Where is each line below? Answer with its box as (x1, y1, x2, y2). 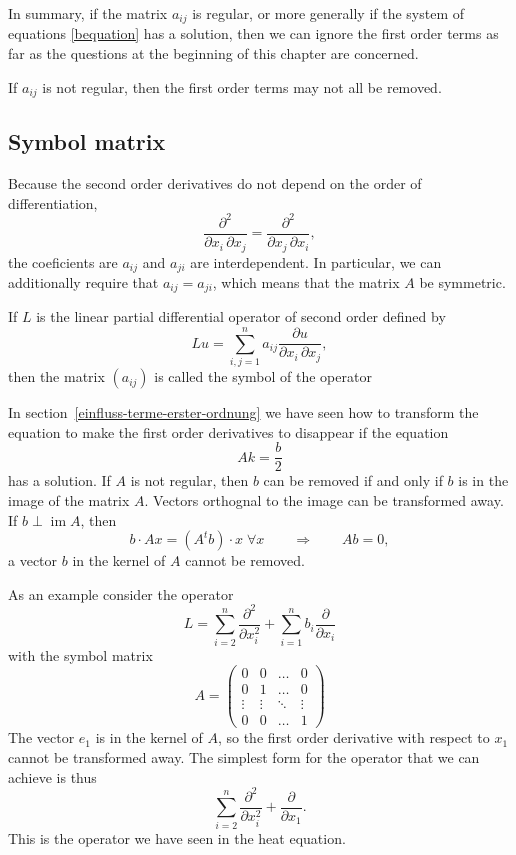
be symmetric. (419, 271, 506, 292)
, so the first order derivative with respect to (217, 727, 490, 748)
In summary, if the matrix (8, 3, 168, 23)
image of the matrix (8, 489, 130, 510)
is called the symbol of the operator (154, 366, 372, 387)
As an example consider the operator (8, 583, 234, 604)
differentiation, (8, 192, 98, 213)
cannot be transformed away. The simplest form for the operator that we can (8, 747, 480, 768)
